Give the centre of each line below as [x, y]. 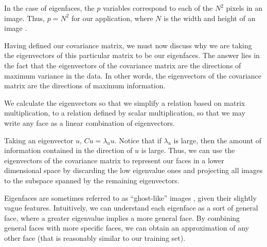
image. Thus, [25, 18]
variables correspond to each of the [158, 8]
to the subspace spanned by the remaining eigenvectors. [92, 180]
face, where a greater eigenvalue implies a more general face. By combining [122, 217]
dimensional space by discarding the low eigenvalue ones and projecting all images [133, 170]
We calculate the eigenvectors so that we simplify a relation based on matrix [125, 102]
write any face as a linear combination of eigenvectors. [90, 122]
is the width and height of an [209, 18]
